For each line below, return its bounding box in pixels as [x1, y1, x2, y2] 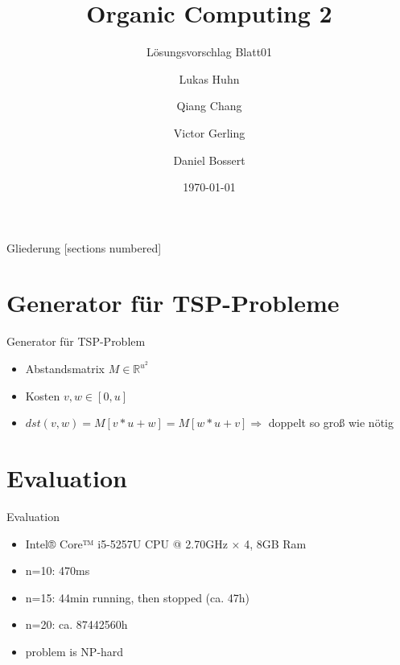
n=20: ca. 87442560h [25, 616, 128, 633]
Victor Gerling [173, 124, 245, 141]
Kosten [25, 387, 60, 404]
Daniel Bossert [173, 151, 245, 168]
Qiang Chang [176, 97, 242, 114]
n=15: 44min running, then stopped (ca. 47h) [25, 589, 250, 605]
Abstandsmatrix [25, 360, 105, 377]
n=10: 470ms [25, 562, 90, 579]
